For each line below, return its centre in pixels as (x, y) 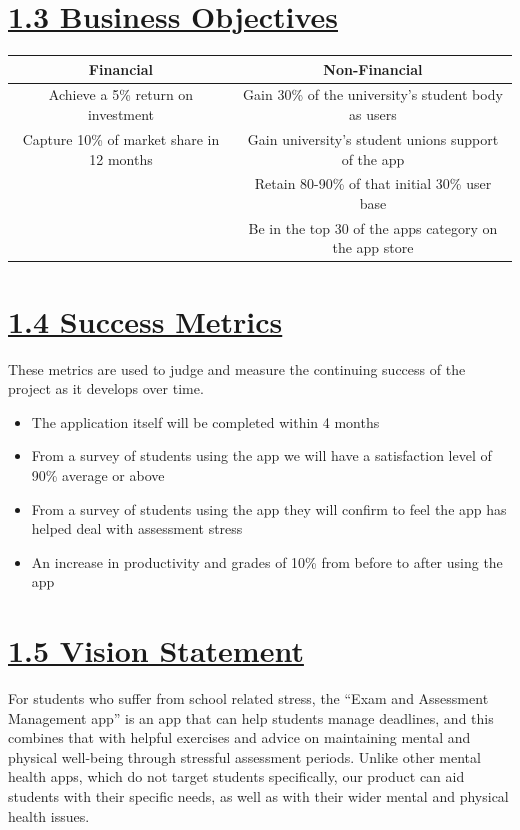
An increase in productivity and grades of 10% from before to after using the (267, 561)
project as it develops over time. (106, 388)
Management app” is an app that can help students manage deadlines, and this (251, 717)
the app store (373, 247)
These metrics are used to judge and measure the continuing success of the (237, 368)
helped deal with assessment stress (137, 528)
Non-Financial (373, 68)
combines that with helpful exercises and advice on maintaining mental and (239, 737)
